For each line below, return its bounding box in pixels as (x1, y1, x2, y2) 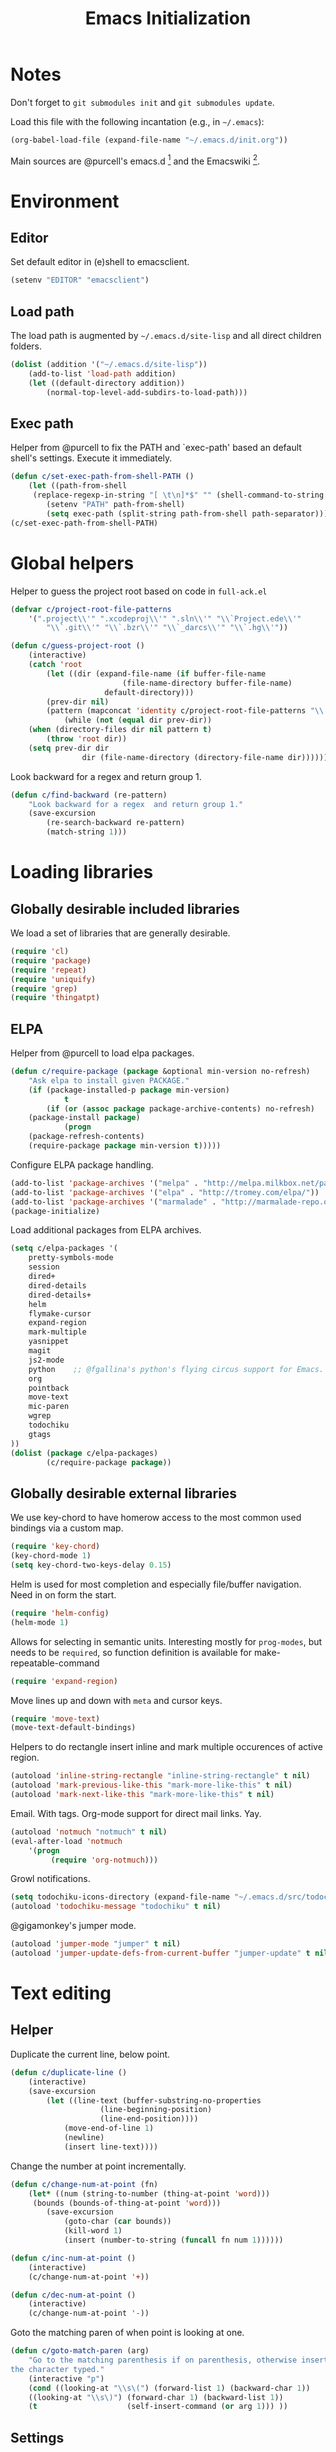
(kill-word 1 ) (63, 2226, 123, 2236)
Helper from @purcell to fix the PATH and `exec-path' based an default (10, 442, 302, 454)
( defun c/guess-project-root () (10, 641, 145, 651)
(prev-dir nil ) (46, 697, 110, 707)
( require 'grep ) (10, 983, 78, 994)
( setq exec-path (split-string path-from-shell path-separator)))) (46, 508, 333, 519)
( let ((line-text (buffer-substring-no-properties (46, 2095, 262, 2106)
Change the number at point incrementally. (10, 2160, 187, 2172)
